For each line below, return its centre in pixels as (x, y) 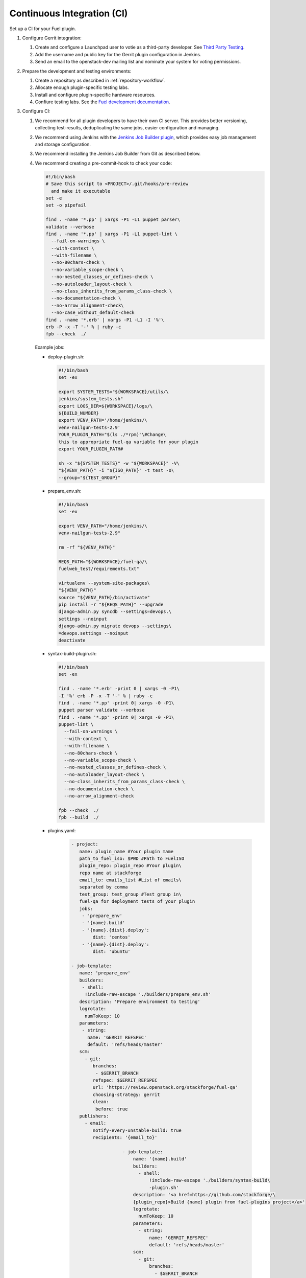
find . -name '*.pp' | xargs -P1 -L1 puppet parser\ (113, 220)
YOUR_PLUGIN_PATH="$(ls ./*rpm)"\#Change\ (112, 435)
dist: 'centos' (112, 937)
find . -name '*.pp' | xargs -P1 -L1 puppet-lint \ (112, 234)
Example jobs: (50, 347)
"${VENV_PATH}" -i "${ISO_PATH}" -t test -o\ (116, 471)
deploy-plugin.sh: (66, 357)
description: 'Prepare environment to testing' (140, 1001)
